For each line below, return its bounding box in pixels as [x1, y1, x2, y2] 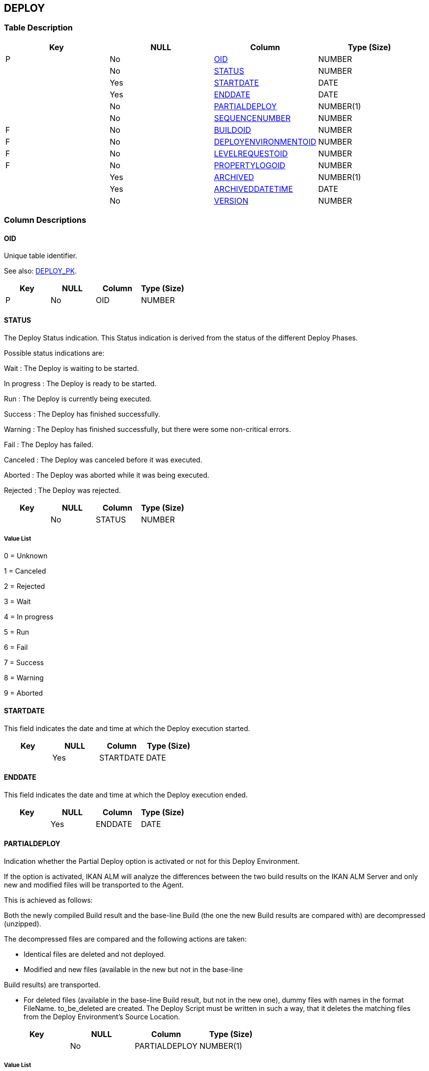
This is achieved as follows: [4, 896, 93, 905]
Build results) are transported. [4, 980, 101, 989]
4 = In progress [4, 612, 54, 621]
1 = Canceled [4, 567, 46, 576]
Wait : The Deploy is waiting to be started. [4, 364, 139, 372]
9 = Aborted [4, 689, 43, 698]
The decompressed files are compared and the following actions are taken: [4, 935, 247, 944]
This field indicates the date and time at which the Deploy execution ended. [4, 790, 248, 799]
